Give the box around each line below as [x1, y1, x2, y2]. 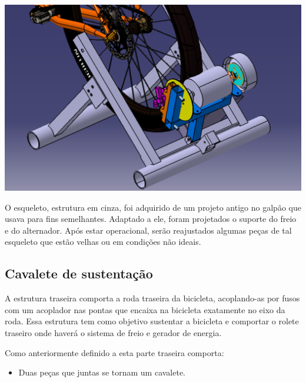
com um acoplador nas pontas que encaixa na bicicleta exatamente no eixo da [5, 303, 285, 315]
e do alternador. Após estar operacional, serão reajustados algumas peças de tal [5, 224, 292, 236]
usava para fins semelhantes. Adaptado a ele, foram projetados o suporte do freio [5, 212, 297, 225]
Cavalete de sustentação [5, 264, 153, 283]
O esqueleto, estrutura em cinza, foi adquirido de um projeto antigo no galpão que [5, 201, 301, 213]
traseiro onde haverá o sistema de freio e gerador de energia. [5, 326, 222, 338]
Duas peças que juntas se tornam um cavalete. [18, 366, 186, 378]
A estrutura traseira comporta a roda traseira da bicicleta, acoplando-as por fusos [5, 292, 300, 304]
